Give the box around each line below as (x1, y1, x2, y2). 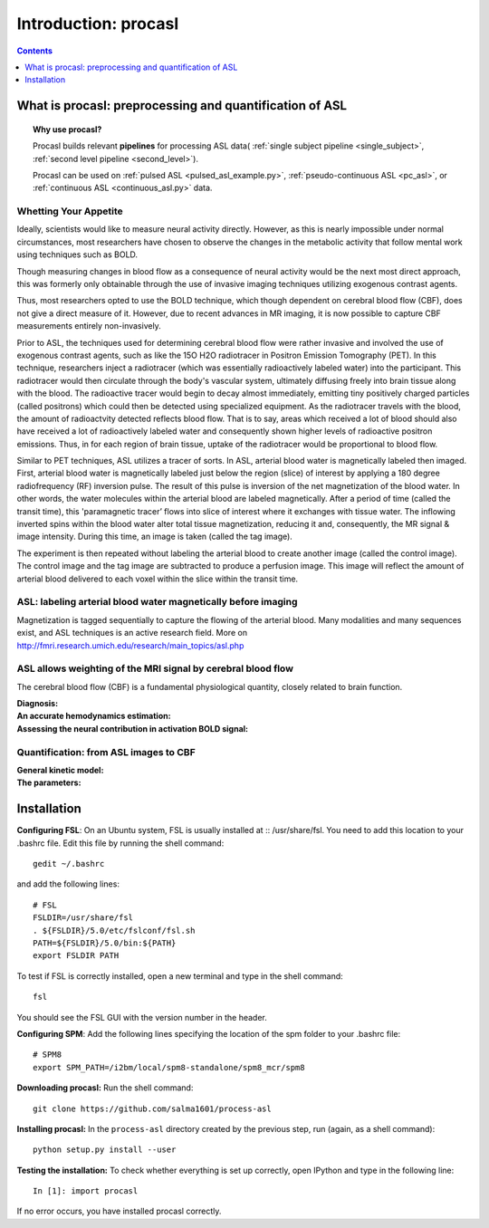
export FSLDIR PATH (33, 951, 120, 961)
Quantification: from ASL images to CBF (16, 745, 196, 758)
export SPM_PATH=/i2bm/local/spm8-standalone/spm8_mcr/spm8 (33, 1062, 305, 1072)
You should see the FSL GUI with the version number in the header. (16, 1012, 267, 1022)
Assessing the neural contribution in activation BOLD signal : (16, 723, 249, 734)
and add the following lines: (16, 878, 120, 889)
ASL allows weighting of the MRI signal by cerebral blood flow (16, 662, 294, 675)
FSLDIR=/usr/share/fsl (33, 913, 134, 923)
